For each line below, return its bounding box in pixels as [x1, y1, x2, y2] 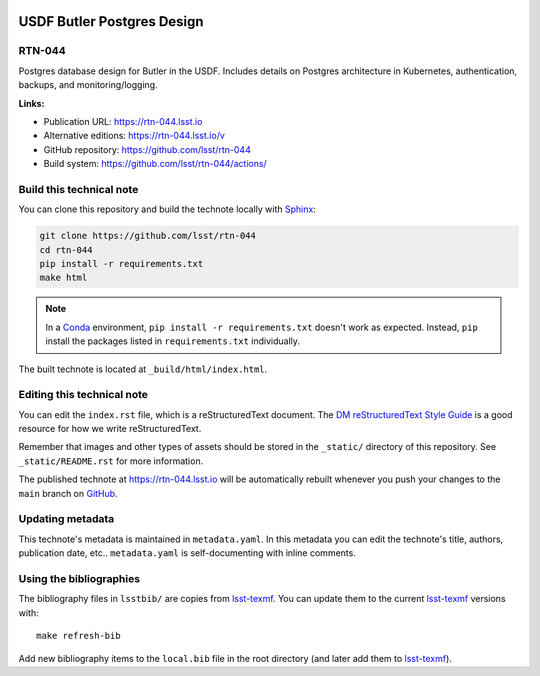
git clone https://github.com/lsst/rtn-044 [39, 230, 257, 242]
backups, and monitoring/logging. [18, 79, 159, 91]
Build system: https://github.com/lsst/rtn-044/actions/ [43, 158, 267, 170]
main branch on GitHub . [18, 487, 119, 499]
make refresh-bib [36, 630, 121, 642]
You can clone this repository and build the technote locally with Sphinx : [18, 203, 317, 215]
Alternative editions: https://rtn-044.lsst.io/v [43, 130, 225, 142]
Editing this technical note [18, 388, 149, 402]
